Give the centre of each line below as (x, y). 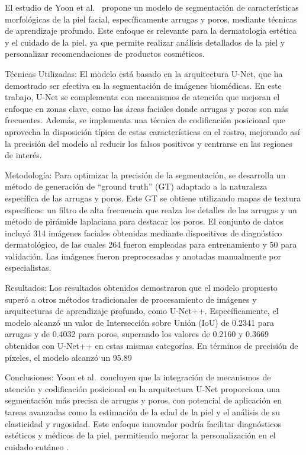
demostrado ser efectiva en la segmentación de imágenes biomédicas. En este (143, 85)
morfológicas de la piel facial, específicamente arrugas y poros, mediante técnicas (151, 19)
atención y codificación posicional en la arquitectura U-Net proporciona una (142, 388)
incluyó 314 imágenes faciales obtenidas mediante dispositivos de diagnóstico (144, 233)
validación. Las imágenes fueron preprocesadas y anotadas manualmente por (143, 256)
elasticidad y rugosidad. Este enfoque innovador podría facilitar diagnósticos (143, 423)
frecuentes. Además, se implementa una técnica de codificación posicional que (145, 120)
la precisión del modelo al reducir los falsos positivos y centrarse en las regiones (149, 143)
